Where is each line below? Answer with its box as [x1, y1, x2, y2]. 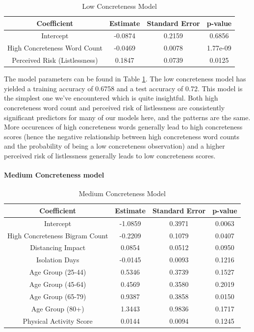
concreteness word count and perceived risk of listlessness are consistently [4, 102, 225, 112]
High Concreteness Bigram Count [7, 230, 108, 240]
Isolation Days [36, 255, 79, 265]
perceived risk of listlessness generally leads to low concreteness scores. [4, 150, 216, 160]
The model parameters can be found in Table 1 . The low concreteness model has [4, 74, 246, 84]
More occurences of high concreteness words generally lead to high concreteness [4, 122, 243, 132]
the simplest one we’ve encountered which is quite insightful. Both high [4, 93, 218, 103]
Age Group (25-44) [29, 267, 86, 277]
